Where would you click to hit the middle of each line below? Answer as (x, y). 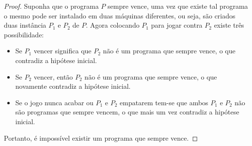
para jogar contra (177, 25)
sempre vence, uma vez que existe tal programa (178, 6)
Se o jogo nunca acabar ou (54, 102)
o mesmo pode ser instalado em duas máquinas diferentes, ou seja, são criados (120, 15)
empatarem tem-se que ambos (164, 102)
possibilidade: (24, 34)
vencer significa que (63, 51)
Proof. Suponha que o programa (51, 6)
